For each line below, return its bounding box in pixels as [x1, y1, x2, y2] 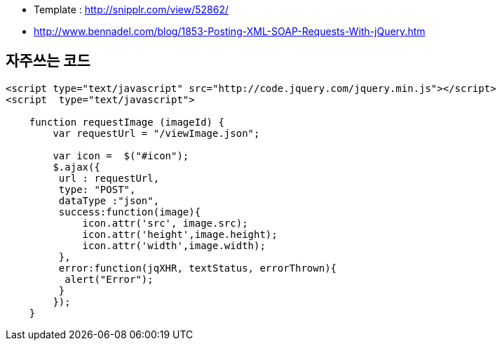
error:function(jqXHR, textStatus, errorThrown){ [58, 262, 337, 274]
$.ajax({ [53, 161, 100, 173]
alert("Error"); [65, 273, 154, 285]
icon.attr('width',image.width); [82, 239, 266, 251]
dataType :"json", [58, 194, 160, 206]
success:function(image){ [58, 206, 201, 218]
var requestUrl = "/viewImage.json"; [53, 127, 260, 139]
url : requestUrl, [58, 172, 160, 184]
